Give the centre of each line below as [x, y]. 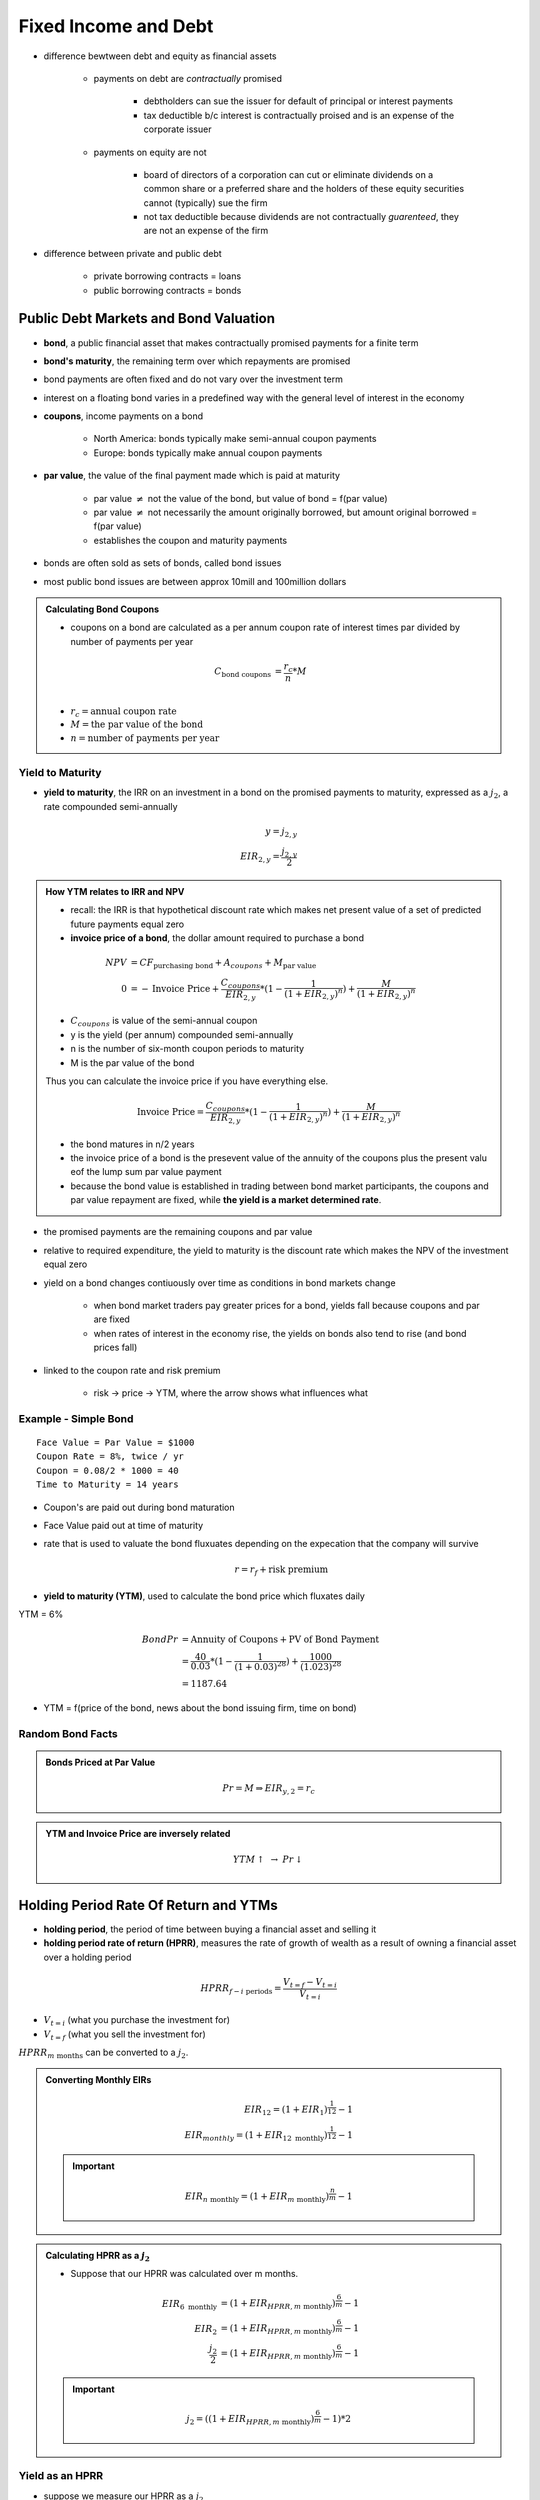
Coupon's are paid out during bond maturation [139, 1507]
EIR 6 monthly [189, 2305]
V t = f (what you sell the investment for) [125, 2035]
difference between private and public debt [132, 253]
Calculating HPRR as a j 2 [97, 2256]
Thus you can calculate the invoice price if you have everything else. [187, 1081]
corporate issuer [177, 129]
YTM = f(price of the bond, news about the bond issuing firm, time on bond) [200, 1708]
